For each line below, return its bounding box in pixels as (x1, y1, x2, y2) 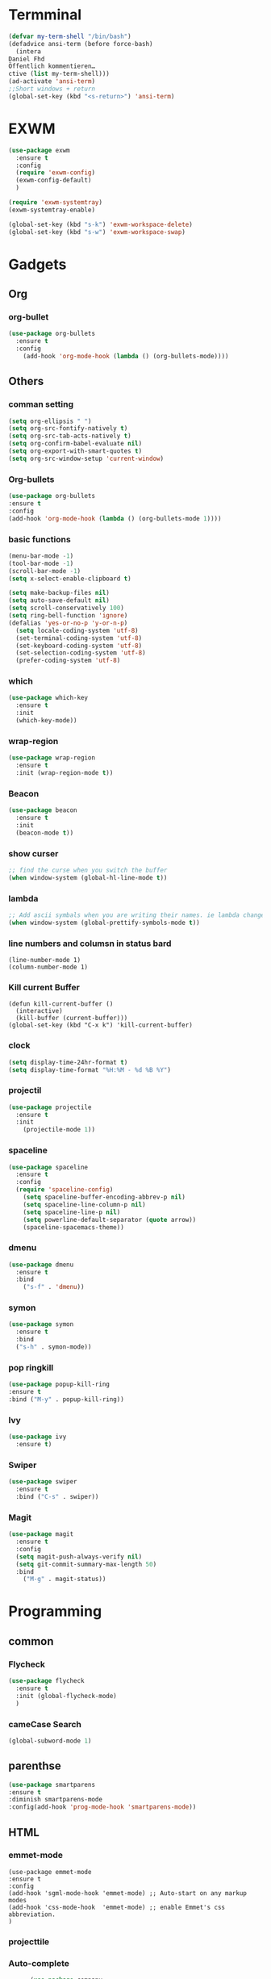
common (8, 1634, 54, 1648)
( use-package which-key (8, 694, 89, 702)
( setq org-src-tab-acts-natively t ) (8, 432, 131, 441)
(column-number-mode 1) (8, 963, 89, 972)
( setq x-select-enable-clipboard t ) (8, 575, 131, 583)
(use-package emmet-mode (8, 1868, 92, 1876)
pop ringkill (8, 1362, 54, 1373)
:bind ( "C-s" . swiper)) (15, 1492, 99, 1500)
